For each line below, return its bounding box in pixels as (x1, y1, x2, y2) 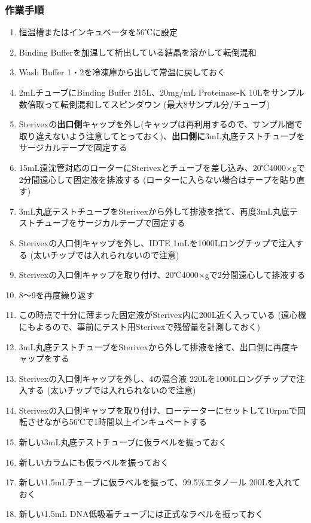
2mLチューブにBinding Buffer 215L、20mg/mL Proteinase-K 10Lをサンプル (19, 86, 304, 98)
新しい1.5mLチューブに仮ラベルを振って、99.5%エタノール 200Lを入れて (19, 476, 300, 488)
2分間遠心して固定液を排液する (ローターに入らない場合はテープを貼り (19, 173, 297, 185)
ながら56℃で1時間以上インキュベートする (44, 415, 208, 428)
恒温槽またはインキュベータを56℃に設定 (19, 26, 178, 38)
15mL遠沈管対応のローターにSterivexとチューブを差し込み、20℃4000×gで (19, 161, 305, 173)
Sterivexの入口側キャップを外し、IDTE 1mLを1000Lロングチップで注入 (19, 236, 295, 249)
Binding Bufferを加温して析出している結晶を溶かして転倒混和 (19, 45, 257, 58)
